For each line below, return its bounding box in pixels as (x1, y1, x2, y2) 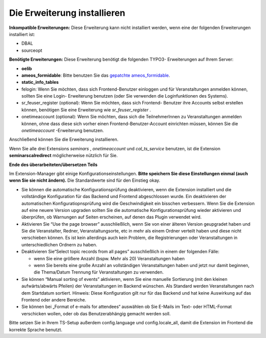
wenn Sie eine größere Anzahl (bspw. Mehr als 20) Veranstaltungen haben (33, 255, 185, 261)
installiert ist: (9, 31, 35, 37)
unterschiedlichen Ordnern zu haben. (21, 241, 98, 247)
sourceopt (21, 47, 42, 53)
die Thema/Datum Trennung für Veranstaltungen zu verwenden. (33, 269, 164, 275)
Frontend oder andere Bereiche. (21, 297, 86, 303)
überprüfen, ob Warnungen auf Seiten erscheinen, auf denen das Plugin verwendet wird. (21, 214, 202, 220)
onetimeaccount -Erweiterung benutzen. (21, 128, 104, 134)
